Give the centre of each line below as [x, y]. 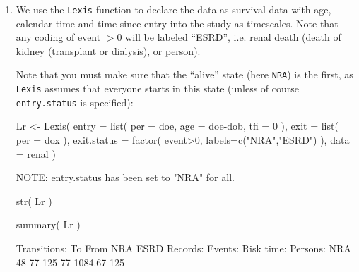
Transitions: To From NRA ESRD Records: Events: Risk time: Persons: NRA [183, 248]
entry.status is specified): [75, 102]
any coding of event [58, 37]
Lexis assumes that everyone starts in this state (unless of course [158, 88]
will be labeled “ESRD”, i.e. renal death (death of [233, 37]
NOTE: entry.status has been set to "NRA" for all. [125, 177]
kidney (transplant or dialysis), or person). [108, 50]
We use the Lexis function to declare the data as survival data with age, [173, 9]
